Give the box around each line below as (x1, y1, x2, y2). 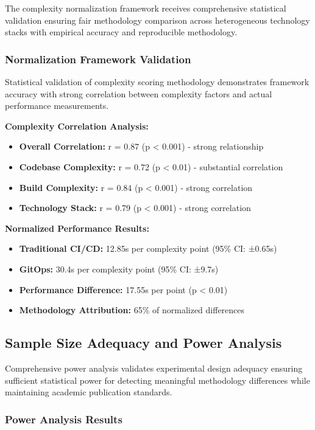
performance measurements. (5, 99, 109, 112)
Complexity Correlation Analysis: (5, 119, 149, 132)
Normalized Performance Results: (5, 221, 149, 234)
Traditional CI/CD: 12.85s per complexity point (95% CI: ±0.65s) (19, 242, 277, 255)
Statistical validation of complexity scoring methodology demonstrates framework (5, 75, 310, 88)
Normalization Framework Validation (5, 51, 191, 66)
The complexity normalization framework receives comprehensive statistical (5, 2, 286, 14)
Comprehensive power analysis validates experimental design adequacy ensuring (5, 361, 303, 374)
